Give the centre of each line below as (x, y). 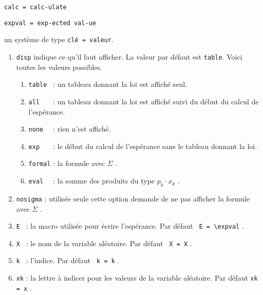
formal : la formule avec (67, 163)
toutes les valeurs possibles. (59, 67)
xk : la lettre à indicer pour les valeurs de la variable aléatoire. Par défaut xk (137, 278)
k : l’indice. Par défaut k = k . (68, 260)
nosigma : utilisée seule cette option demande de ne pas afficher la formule (133, 198)
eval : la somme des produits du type (92, 181)
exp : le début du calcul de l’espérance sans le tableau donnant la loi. (143, 146)
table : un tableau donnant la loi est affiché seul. (108, 84)
